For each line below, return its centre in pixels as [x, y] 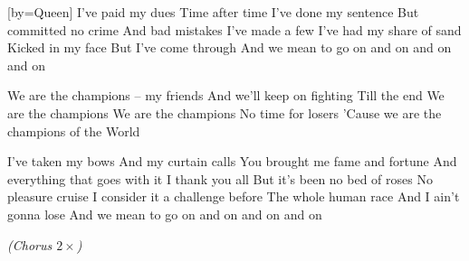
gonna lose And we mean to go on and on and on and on [165, 214]
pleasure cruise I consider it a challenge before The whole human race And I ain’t [234, 196]
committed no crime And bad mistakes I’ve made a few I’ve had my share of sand [234, 29]
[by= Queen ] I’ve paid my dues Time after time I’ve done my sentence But [213, 12]
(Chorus [30, 244]
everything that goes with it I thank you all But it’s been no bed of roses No [220, 178]
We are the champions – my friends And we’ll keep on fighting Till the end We [226, 95]
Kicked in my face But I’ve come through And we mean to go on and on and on [230, 47]
